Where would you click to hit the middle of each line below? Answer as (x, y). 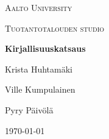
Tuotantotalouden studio (55, 28)
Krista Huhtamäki (39, 69)
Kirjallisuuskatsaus (45, 48)
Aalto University (39, 7)
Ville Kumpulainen (40, 89)
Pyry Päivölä (29, 109)
